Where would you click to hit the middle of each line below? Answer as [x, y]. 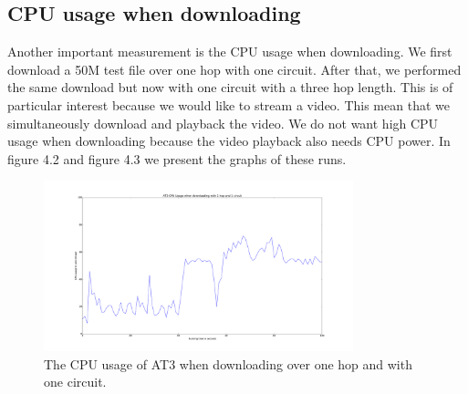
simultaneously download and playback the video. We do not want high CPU [223, 123]
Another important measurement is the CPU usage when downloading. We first [230, 52]
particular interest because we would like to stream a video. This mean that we [229, 104]
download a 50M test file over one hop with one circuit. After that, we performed [234, 69]
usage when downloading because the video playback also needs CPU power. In [229, 141]
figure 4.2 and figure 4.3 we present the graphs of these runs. [177, 158]
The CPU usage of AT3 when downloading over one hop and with [228, 363]
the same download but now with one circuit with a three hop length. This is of [230, 87]
